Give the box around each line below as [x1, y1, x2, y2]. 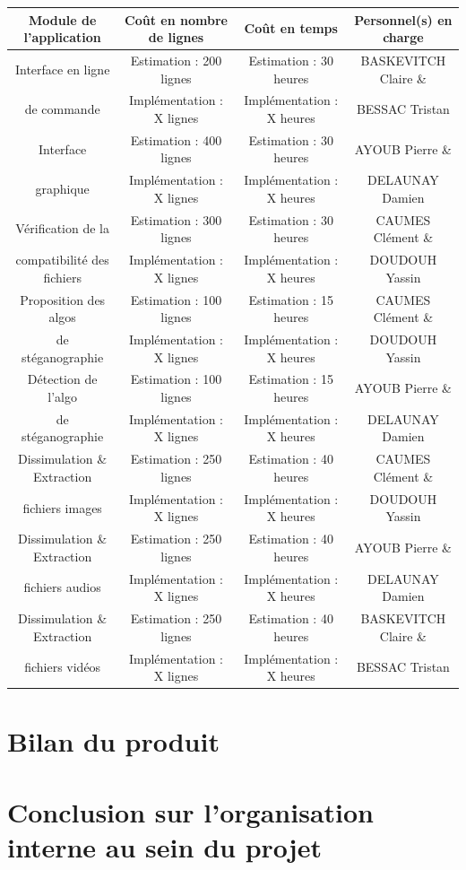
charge [383, 28, 424, 47]
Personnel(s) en [354, 10, 453, 29]
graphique [35, 179, 90, 198]
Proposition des [20, 290, 106, 309]
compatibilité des [15, 250, 109, 269]
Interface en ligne [14, 59, 110, 78]
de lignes [148, 28, 204, 47]
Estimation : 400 [130, 130, 222, 149]
